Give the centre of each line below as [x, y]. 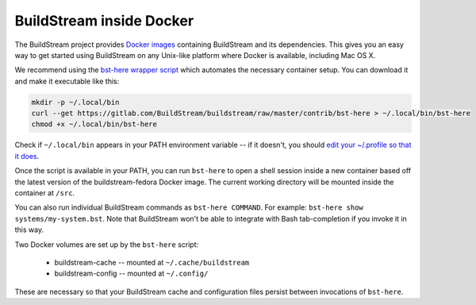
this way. [29, 230]
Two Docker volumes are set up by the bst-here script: [107, 244]
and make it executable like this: [67, 81]
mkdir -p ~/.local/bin [75, 102]
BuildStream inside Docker [104, 21]
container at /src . [45, 193]
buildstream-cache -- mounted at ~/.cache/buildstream [152, 262]
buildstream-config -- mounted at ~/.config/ [131, 273]
